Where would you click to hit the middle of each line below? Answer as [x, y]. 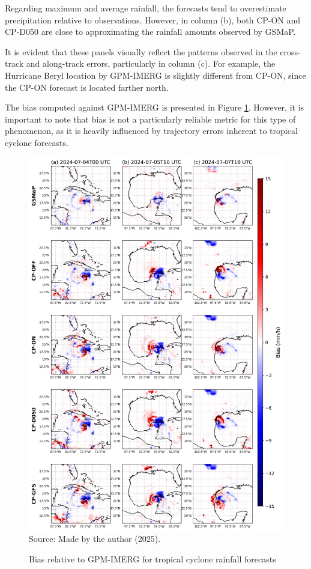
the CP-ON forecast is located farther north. [87, 87]
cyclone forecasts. [37, 142]
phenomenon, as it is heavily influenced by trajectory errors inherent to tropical [151, 131]
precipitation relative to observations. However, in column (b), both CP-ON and [153, 20]
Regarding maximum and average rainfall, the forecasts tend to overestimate [146, 8]
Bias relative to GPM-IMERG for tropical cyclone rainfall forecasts [152, 558]
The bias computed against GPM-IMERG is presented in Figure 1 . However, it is [155, 107]
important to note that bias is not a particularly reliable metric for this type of [150, 119]
